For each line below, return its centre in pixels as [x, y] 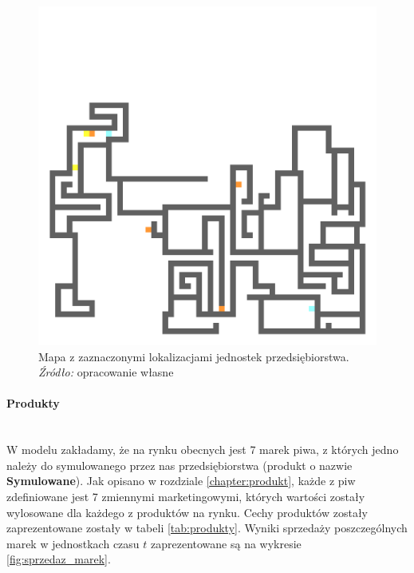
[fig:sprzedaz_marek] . [59, 559]
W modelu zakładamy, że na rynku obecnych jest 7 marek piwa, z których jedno [203, 450]
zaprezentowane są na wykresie [226, 543]
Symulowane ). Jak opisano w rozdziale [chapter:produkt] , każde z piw [181, 481]
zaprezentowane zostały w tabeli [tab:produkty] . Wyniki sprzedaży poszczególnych [207, 528]
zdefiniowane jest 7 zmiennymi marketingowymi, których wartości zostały [186, 496]
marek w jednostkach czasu [73, 543]
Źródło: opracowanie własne [106, 372]
